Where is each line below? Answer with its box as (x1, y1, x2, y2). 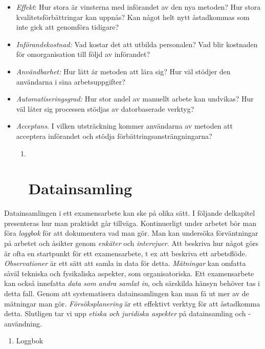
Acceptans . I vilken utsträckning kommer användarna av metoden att (16, 120, 233, 131)
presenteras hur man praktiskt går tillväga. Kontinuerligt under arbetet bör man (4, 217, 256, 228)
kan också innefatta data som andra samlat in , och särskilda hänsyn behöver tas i (4, 278, 260, 289)
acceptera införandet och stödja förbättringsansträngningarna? (16, 130, 212, 141)
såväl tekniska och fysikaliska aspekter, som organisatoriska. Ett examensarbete (4, 268, 254, 278)
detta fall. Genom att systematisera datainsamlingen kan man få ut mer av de (4, 288, 249, 298)
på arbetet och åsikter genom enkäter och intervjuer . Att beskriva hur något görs (4, 238, 259, 249)
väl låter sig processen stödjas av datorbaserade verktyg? (16, 103, 194, 114)
